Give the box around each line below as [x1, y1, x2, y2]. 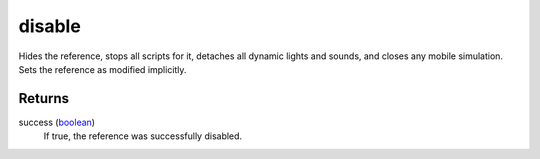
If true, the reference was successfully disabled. [43, 130, 243, 142]
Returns [18, 90, 70, 107]
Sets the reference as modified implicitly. [18, 63, 187, 75]
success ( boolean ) [18, 116, 95, 128]
